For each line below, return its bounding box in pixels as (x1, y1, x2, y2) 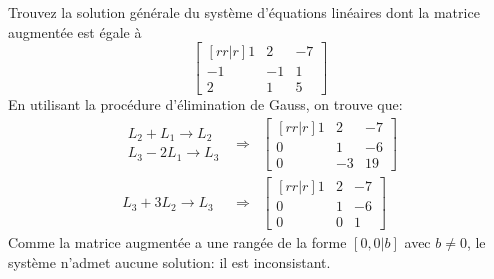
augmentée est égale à (8, 21, 142, 42)
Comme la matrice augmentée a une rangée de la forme (8, 232, 347, 253)
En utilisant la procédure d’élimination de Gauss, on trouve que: (8, 94, 403, 115)
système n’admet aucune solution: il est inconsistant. (8, 251, 331, 272)
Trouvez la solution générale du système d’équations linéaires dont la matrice (8, 2, 480, 22)
